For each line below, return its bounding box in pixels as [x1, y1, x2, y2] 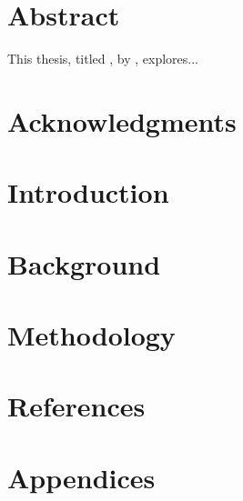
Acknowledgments [7, 102, 237, 139]
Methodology [7, 316, 176, 354]
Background [7, 245, 161, 282]
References [7, 387, 146, 425]
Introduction [7, 174, 169, 211]
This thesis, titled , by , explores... [7, 49, 198, 68]
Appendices [7, 458, 156, 496]
